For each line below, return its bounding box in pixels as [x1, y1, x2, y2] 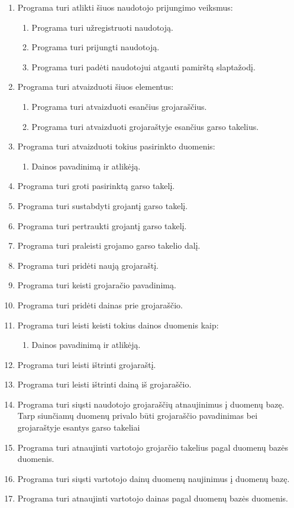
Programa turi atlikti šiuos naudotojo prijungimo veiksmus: [17, 1, 233, 13]
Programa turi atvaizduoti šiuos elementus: [17, 80, 174, 93]
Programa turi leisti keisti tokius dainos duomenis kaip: [17, 318, 219, 331]
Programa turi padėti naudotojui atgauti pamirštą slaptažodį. [31, 60, 256, 73]
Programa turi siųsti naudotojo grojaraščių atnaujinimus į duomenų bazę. [17, 398, 285, 410]
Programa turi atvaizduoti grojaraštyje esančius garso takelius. [31, 120, 259, 132]
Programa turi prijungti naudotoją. [31, 41, 160, 53]
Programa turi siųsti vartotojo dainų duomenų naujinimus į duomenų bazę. [17, 472, 290, 484]
